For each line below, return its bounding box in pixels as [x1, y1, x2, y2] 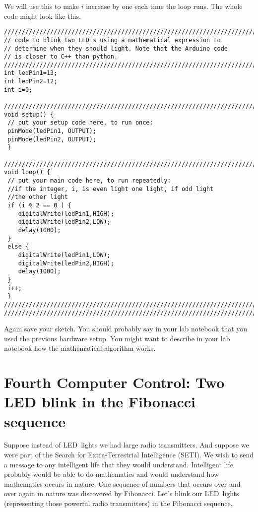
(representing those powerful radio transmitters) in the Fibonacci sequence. [4, 498, 233, 508]
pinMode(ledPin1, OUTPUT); [7, 128, 97, 135]
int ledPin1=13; [4, 69, 58, 77]
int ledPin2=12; [4, 78, 58, 85]
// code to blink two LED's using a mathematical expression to [4, 36, 221, 44]
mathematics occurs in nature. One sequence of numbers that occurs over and [4, 478, 241, 489]
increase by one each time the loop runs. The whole [86, 1, 243, 11]
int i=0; [4, 86, 33, 93]
